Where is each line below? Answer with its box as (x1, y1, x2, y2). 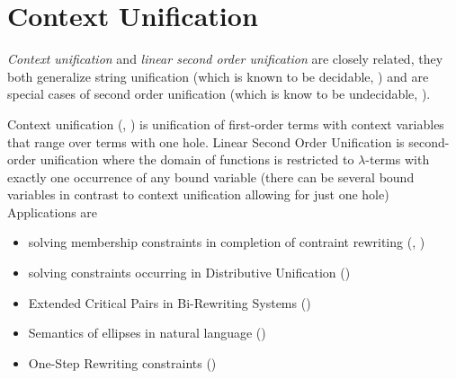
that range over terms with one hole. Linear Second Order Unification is (7, 132, 405, 151)
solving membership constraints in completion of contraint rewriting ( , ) (28, 233, 425, 251)
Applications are (7, 202, 98, 221)
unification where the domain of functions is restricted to (40, 150, 354, 169)
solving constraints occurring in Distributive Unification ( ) (28, 263, 351, 282)
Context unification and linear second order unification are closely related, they (7, 49, 443, 68)
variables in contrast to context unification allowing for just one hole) (7, 185, 389, 204)
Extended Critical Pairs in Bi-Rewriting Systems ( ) (28, 293, 311, 312)
